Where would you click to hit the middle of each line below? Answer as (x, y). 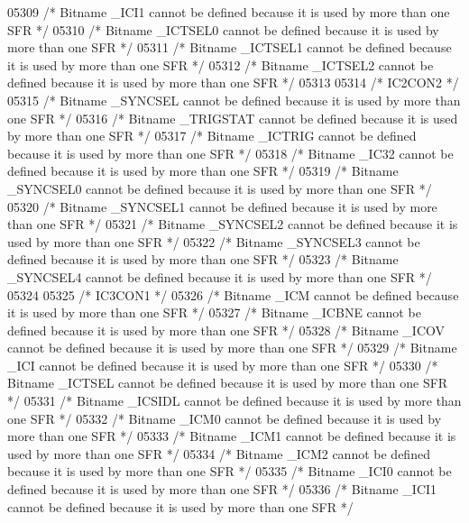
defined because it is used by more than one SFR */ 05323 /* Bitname (203, 259)
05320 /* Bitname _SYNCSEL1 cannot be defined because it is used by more (222, 206)
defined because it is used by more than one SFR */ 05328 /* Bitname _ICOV (226, 330)
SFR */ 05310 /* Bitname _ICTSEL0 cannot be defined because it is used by (223, 29)
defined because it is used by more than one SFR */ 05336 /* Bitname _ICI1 (222, 489)
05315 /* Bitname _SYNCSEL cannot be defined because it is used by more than (234, 100)
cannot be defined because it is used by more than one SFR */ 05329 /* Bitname (232, 348)
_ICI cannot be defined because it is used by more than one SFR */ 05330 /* (223, 365)
